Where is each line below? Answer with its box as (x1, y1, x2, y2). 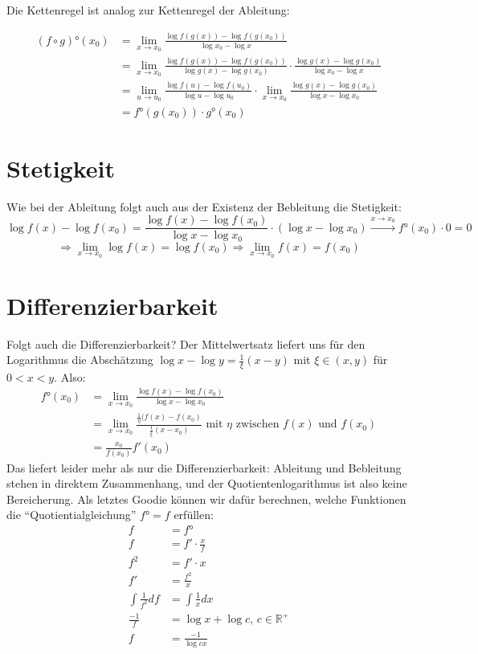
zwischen (235, 419, 280, 431)
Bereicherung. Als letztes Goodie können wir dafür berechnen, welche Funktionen (6, 490, 407, 507)
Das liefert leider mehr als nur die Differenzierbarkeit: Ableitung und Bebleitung (6, 459, 402, 476)
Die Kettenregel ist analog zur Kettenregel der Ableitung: (6, 2, 290, 18)
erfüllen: (174, 506, 214, 523)
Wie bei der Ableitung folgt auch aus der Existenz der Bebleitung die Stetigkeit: (6, 198, 402, 215)
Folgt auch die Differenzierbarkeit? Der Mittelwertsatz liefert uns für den (6, 335, 366, 352)
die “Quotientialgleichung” (6, 506, 137, 523)
